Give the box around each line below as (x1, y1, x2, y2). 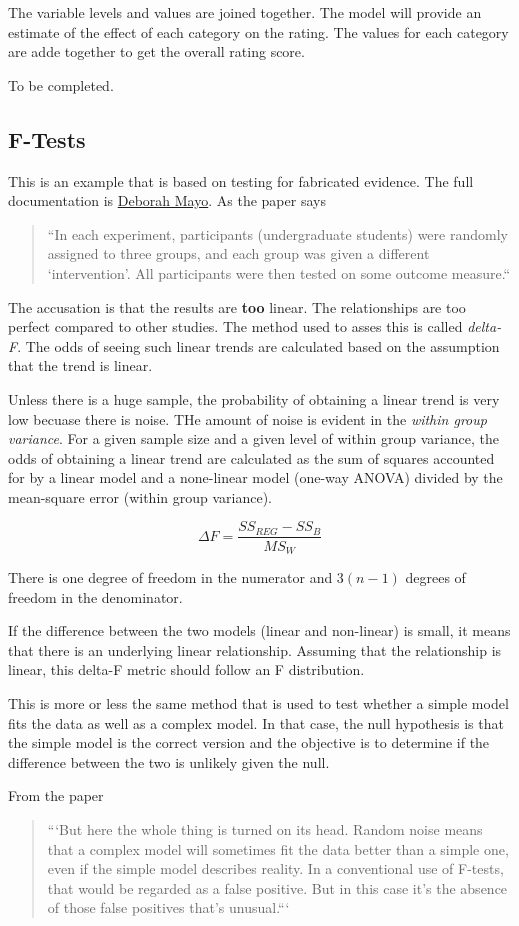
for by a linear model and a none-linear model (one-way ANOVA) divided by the (8, 467, 503, 488)
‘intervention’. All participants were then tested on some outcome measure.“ (47, 262, 511, 283)
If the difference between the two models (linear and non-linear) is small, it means (8, 620, 511, 641)
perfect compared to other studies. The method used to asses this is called (8, 316, 463, 337)
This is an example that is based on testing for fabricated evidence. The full (8, 170, 474, 191)
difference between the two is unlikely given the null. (8, 751, 330, 772)
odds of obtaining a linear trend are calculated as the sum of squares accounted (8, 447, 495, 468)
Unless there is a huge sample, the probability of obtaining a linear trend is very (8, 388, 500, 409)
